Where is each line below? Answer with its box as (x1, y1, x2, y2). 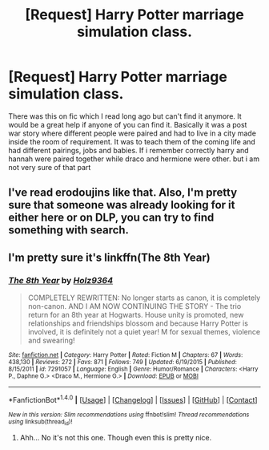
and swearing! (27, 335, 75, 346)
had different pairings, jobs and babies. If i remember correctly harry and (8, 145, 250, 155)
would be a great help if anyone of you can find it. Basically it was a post (8, 120, 247, 129)
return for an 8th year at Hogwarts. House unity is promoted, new (27, 310, 244, 320)
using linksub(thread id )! (8, 417, 73, 427)
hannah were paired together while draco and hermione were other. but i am (8, 154, 260, 164)
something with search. (8, 223, 130, 237)
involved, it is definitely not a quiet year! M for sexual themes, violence (27, 327, 261, 337)
